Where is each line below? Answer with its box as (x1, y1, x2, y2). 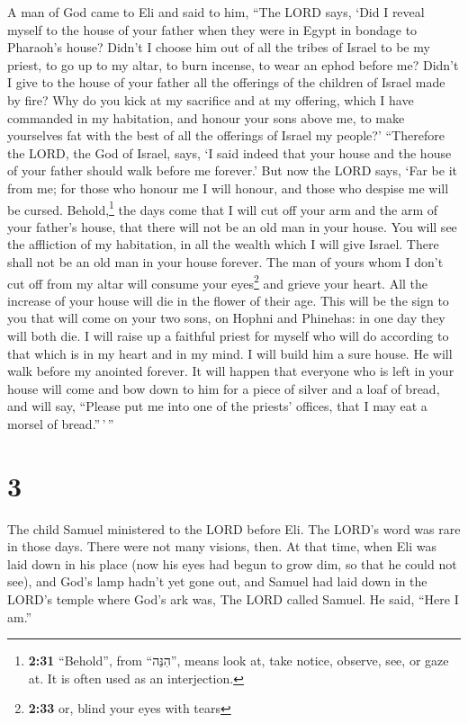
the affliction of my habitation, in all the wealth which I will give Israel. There (7, 235, 439, 254)
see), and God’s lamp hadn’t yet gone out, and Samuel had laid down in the (7, 572, 427, 591)
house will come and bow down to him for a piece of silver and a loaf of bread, (7, 379, 440, 397)
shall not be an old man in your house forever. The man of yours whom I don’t (7, 252, 444, 271)
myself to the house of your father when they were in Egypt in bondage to (7, 20, 418, 39)
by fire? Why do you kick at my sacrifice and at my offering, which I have (7, 90, 414, 109)
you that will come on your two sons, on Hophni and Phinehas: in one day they (7, 308, 445, 327)
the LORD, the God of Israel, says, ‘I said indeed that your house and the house (7, 143, 452, 162)
